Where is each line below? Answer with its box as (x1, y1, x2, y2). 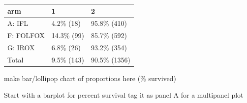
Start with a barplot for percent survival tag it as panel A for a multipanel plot (4, 89, 244, 100)
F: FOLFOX (7, 30, 45, 41)
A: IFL (7, 18, 28, 28)
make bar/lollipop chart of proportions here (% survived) (4, 73, 177, 83)
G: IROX (7, 42, 35, 53)
